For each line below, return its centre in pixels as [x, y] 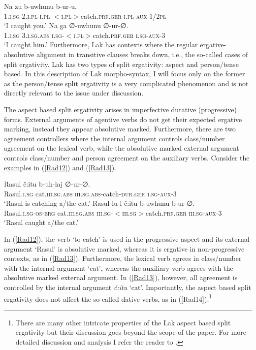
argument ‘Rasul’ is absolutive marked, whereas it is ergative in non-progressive [124, 248]
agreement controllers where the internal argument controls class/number [114, 138]
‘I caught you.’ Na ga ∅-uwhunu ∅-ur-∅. [66, 25]
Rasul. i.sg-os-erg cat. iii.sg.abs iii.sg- [59, 212]
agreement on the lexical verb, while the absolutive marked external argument [122, 148]
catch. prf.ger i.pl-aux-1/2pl [123, 16]
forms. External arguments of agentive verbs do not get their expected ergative [123, 119]
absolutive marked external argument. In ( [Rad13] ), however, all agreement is [121, 277]
